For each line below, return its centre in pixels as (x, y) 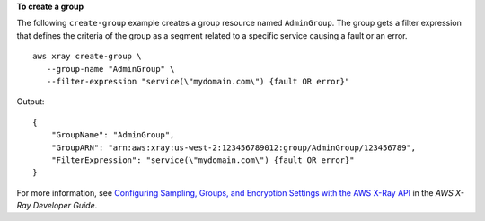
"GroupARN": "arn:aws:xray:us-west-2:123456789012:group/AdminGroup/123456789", (234, 147)
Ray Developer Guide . (57, 206)
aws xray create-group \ (87, 57)
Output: (31, 102)
